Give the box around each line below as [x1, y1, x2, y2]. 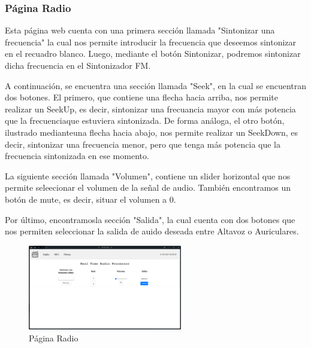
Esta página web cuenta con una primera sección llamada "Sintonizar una [5, 24, 275, 36]
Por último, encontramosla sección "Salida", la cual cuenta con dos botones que [5, 213, 295, 225]
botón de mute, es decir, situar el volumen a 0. [5, 193, 176, 205]
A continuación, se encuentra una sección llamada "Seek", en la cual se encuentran [5, 79, 307, 91]
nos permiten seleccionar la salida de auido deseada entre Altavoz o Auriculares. [5, 225, 299, 237]
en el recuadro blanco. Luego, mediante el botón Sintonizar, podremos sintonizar [5, 47, 301, 60]
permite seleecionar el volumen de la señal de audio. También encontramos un [5, 181, 291, 194]
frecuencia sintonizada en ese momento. [5, 149, 149, 162]
